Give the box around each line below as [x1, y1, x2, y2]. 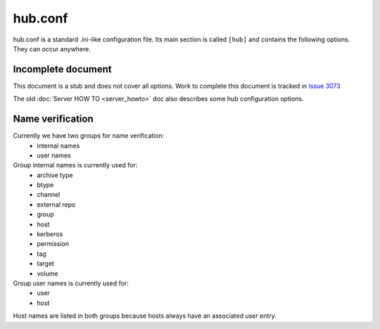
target [37, 259, 54, 268]
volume [37, 269, 59, 278]
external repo [37, 200, 76, 209]
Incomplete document [13, 63, 112, 75]
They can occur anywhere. [13, 44, 91, 53]
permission [37, 240, 70, 248]
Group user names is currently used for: [13, 279, 129, 288]
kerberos [37, 230, 63, 238]
